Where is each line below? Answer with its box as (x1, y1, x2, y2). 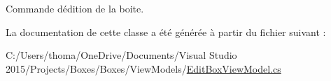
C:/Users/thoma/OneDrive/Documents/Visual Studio (6, 48, 237, 62)
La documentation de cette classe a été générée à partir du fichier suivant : (6, 24, 326, 39)
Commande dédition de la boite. (6, 1, 144, 15)
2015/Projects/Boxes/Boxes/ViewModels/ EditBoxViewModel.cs (6, 61, 281, 75)
